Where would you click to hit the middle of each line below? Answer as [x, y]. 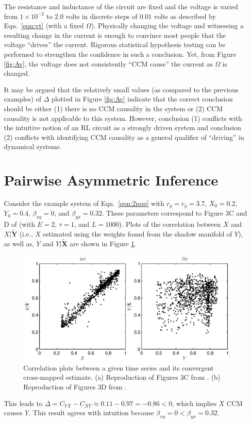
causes [13, 413]
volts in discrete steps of [102, 16]
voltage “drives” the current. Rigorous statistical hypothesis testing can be [115, 44]
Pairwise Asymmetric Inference [111, 180]
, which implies [194, 403]
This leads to [23, 403]
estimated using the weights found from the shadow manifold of [138, 234]
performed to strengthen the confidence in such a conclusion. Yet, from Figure [120, 54]
